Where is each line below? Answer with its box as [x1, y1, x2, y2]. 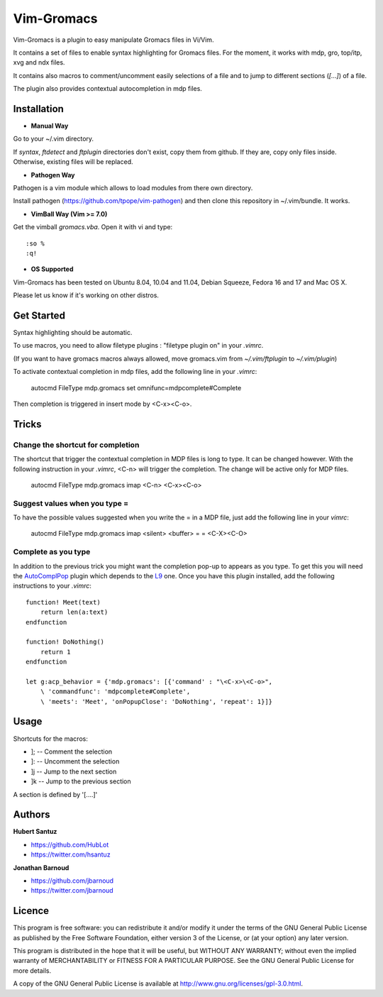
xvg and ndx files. [13, 58, 65, 67]
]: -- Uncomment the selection [30, 757, 120, 766]
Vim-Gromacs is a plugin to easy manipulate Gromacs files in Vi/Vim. [13, 35, 214, 44]
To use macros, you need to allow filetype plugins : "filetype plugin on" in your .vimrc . [13, 341, 264, 350]
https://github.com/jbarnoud [30, 876, 113, 885]
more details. [13, 966, 52, 975]
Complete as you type [13, 547, 91, 557]
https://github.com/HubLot [30, 840, 109, 849]
